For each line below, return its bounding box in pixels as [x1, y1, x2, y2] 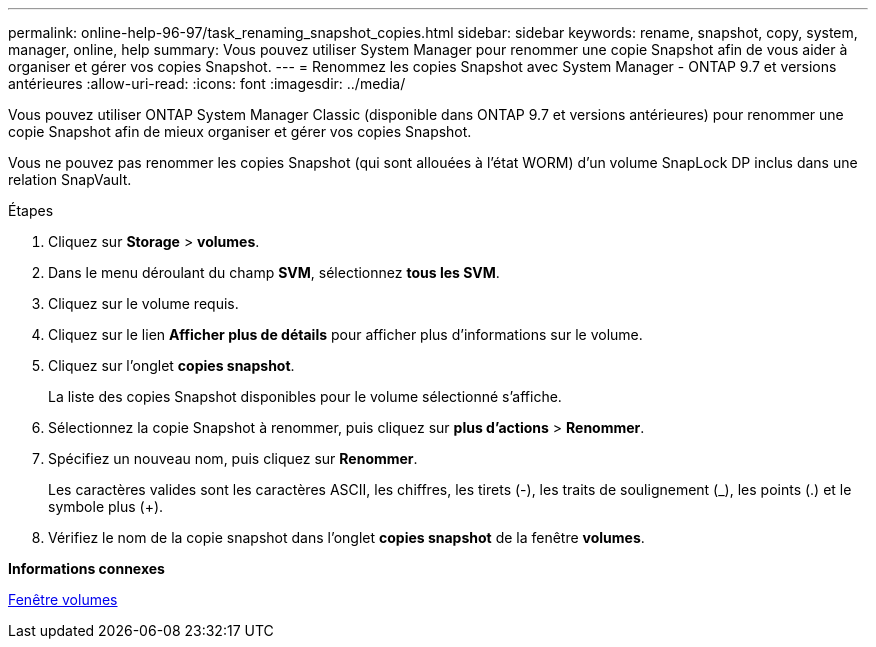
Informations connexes [8, 560, 165, 577]
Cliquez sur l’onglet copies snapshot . [48, 357, 295, 374]
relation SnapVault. [8, 171, 132, 188]
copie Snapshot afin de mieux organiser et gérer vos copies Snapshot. [8, 123, 472, 140]
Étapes [8, 202, 54, 219]
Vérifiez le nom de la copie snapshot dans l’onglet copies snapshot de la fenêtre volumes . [48, 529, 645, 546]
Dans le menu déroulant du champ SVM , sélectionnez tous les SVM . [48, 264, 500, 281]
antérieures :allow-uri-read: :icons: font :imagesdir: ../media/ [8, 75, 406, 92]
